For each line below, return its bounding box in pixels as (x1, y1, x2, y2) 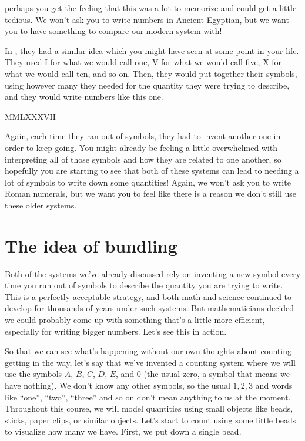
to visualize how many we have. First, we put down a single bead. (5, 425, 242, 437)
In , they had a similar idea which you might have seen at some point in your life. (5, 44, 299, 56)
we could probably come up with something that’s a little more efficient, (5, 314, 265, 325)
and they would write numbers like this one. (5, 90, 163, 103)
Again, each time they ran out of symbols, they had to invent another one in (5, 130, 281, 142)
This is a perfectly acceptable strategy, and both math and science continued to (5, 290, 292, 302)
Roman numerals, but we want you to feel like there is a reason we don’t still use (5, 187, 297, 200)
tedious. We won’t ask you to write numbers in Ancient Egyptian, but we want (5, 13, 289, 25)
